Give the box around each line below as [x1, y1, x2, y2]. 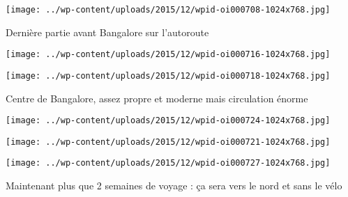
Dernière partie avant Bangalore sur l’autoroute [6, 24, 209, 39]
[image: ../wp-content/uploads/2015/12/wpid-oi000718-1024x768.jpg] [6, 70, 331, 81]
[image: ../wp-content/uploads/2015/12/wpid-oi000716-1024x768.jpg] [6, 49, 331, 60]
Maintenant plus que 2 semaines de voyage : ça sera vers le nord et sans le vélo [6, 178, 342, 193]
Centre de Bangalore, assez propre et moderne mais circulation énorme [6, 90, 308, 105]
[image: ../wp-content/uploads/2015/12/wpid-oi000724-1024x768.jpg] [6, 116, 331, 126]
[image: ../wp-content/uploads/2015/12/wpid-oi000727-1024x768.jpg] [6, 158, 331, 168]
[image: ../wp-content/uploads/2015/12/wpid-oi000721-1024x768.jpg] [6, 136, 331, 147]
